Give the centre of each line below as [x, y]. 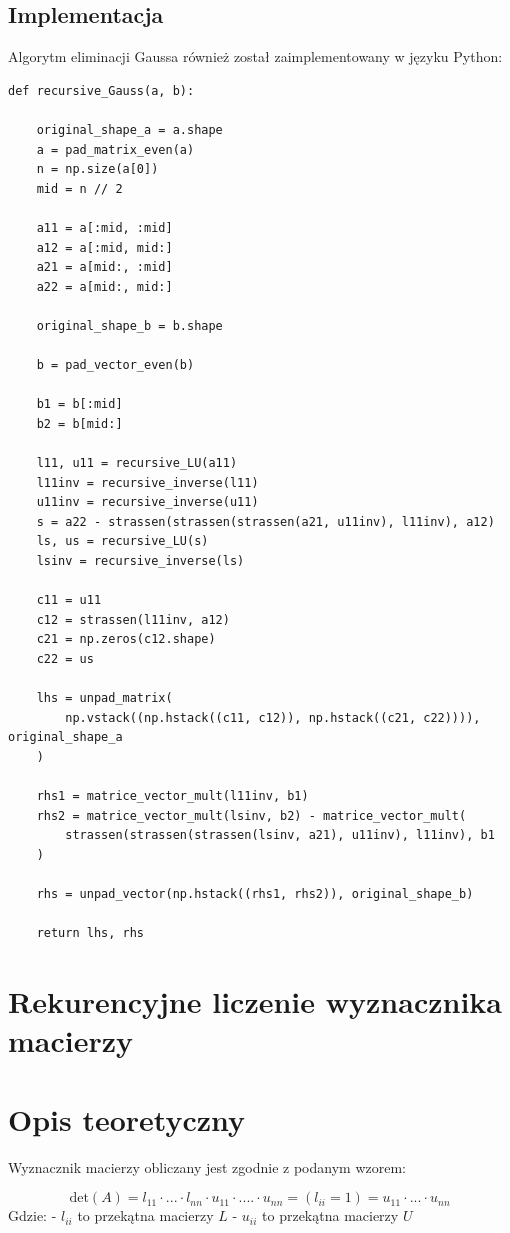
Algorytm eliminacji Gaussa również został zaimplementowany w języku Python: [255, 56]
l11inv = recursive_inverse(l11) [147, 482]
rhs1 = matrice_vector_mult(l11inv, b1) [172, 796]
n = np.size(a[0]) [97, 169]
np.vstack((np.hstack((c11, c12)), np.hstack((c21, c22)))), [273, 717]
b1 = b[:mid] [79, 404]
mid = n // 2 [79, 188]
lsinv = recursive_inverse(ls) [140, 561]
